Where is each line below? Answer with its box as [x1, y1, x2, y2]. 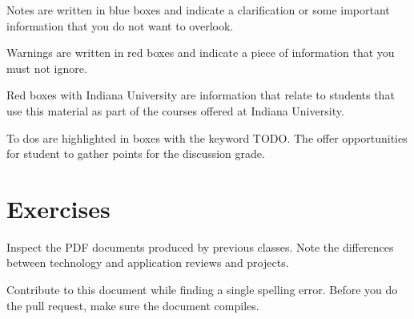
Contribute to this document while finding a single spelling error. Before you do [6, 281, 398, 298]
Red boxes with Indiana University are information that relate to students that [6, 87, 395, 103]
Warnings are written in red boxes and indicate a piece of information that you [6, 44, 395, 61]
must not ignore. [6, 59, 87, 76]
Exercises [6, 192, 111, 224]
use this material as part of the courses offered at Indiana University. [6, 102, 344, 119]
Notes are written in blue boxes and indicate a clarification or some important [6, 2, 390, 18]
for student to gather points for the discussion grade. [6, 145, 265, 162]
